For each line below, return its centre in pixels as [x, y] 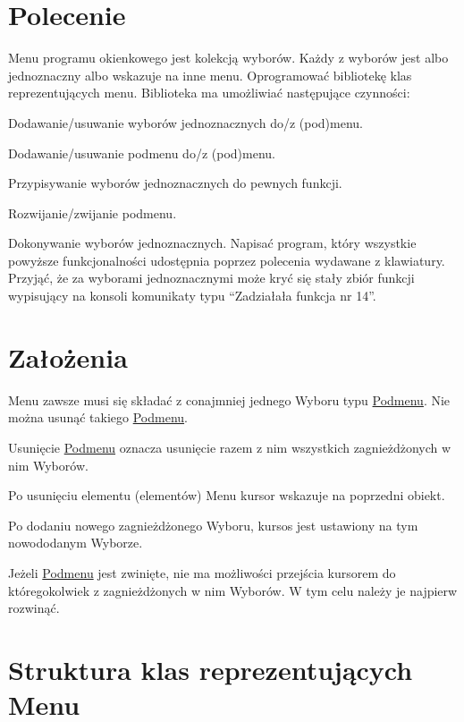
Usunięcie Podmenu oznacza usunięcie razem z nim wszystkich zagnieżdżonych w [230, 447]
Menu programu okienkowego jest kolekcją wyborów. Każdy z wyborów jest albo [228, 58]
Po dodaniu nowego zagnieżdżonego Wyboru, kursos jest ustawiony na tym [213, 525]
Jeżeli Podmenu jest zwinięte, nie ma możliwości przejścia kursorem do [202, 572]
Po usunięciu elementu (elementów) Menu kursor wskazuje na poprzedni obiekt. [227, 495]
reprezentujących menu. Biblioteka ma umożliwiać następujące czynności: [209, 93]
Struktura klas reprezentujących [211, 669]
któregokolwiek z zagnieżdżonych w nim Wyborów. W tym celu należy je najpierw [233, 590]
